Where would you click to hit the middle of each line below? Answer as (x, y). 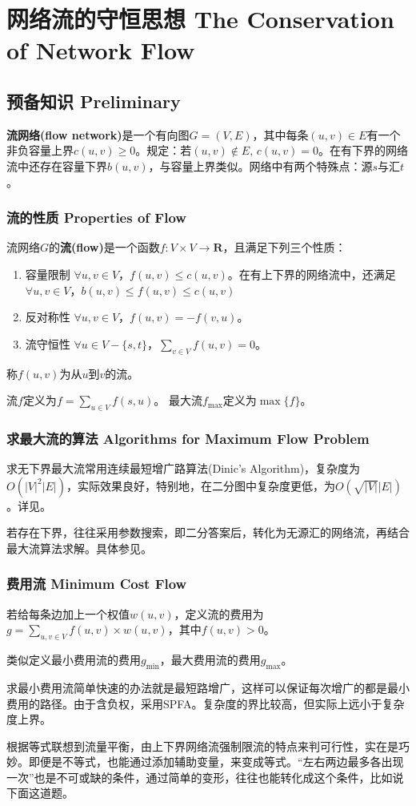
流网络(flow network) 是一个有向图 (98, 134)
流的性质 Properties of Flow (96, 218)
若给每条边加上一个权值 (68, 613)
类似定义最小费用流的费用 (74, 660)
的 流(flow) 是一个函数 (104, 247)
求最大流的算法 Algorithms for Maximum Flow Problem (188, 438)
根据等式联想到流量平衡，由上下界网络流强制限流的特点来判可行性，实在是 (202, 746)
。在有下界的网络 (363, 150)
